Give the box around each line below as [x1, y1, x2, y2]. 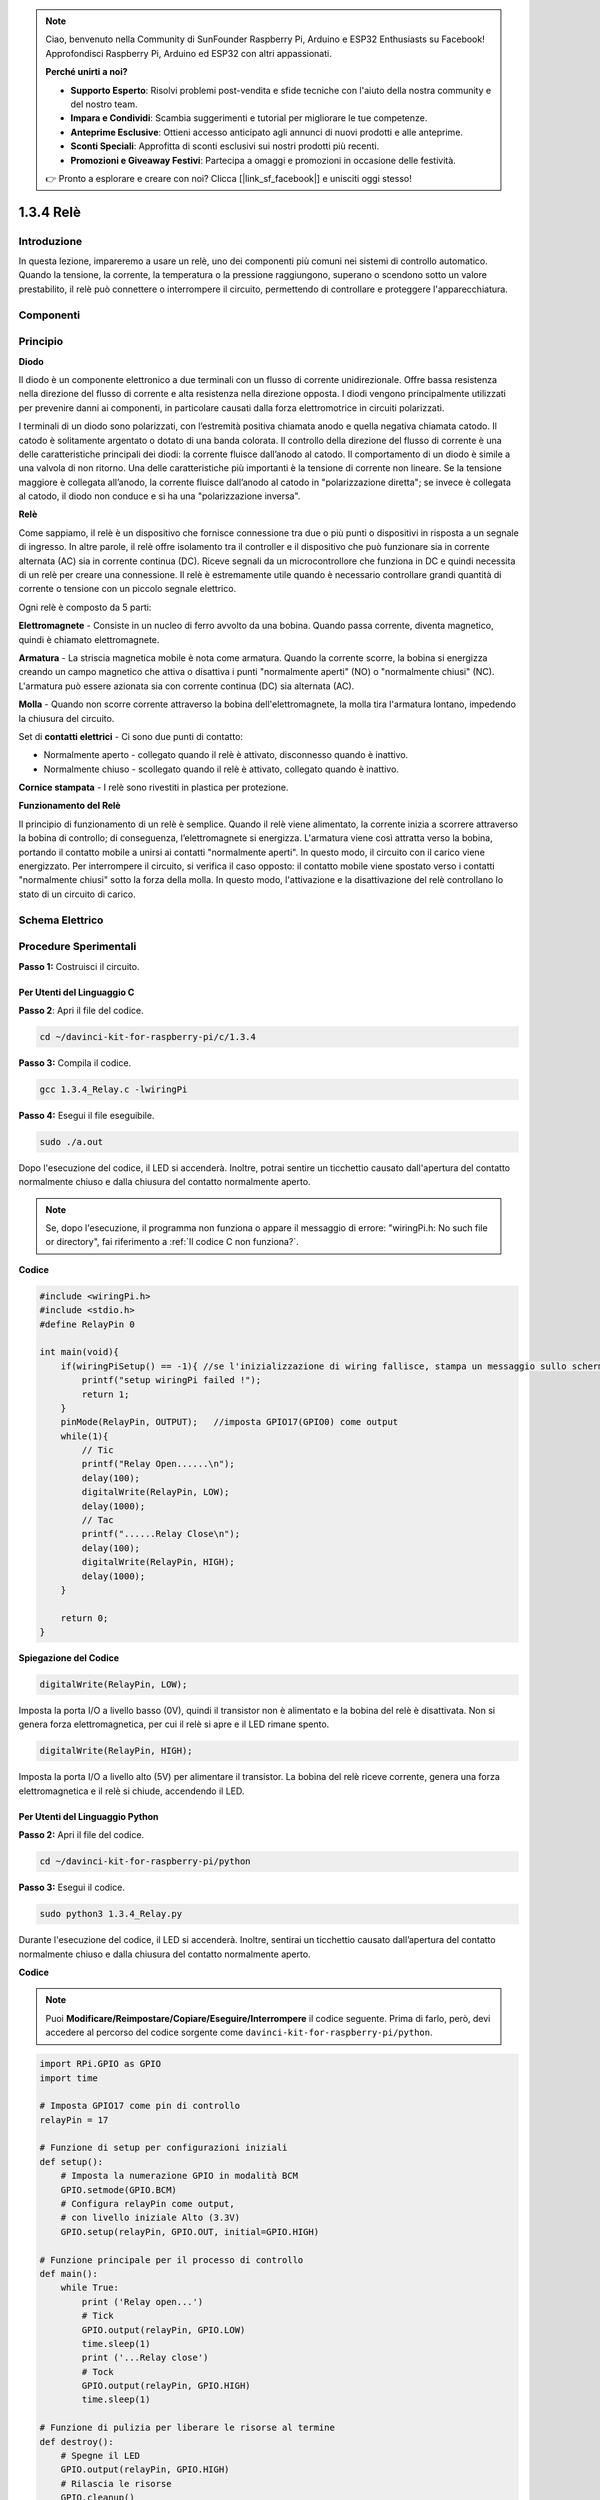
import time [39, 2072, 99, 2084]
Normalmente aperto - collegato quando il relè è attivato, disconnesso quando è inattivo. [43, 749, 409, 761]
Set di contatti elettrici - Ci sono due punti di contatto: [18, 730, 244, 742]
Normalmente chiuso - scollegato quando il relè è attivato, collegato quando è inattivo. [43, 763, 400, 775]
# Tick [81, 2310, 114, 2322]
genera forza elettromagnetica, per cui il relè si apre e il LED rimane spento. [18, 1718, 330, 1730]
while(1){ [60, 1430, 109, 1442]
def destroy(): [39, 2436, 114, 2447]
